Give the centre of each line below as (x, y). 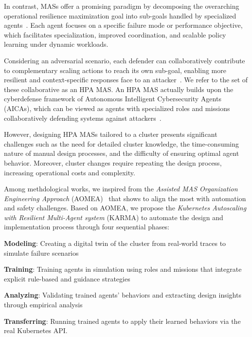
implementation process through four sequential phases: (87, 227)
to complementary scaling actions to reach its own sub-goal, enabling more (115, 70)
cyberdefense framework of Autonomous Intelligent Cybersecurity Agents (113, 99)
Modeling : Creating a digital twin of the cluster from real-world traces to (115, 243)
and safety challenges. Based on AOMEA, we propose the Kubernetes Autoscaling (125, 208)
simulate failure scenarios (41, 253)
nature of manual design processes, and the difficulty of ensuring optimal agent (122, 153)
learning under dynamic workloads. (56, 44)
